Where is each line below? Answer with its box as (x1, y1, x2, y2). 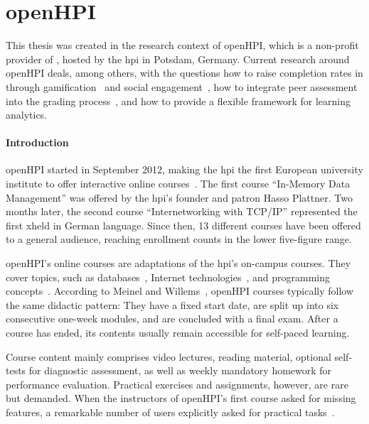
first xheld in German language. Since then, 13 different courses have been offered (6, 217, 361, 232)
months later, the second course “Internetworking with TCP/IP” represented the (6, 204, 358, 219)
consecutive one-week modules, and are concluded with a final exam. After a (6, 311, 338, 326)
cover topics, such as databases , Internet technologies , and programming (6, 269, 330, 284)
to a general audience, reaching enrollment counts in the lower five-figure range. (6, 232, 352, 246)
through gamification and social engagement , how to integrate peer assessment (6, 79, 358, 94)
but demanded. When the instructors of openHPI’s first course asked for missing (6, 391, 356, 406)
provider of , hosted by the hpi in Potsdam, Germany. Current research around (6, 51, 350, 66)
